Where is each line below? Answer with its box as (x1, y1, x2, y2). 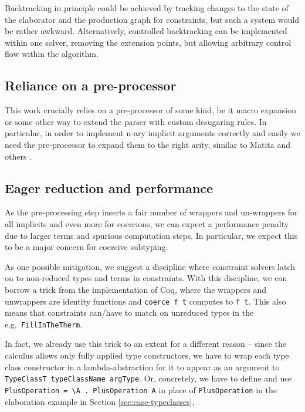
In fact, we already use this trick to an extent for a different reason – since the (5, 337, 286, 350)
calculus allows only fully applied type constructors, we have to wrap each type (5, 349, 289, 361)
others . (5, 150, 32, 162)
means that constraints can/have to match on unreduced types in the (5, 306, 254, 319)
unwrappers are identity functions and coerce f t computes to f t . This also (5, 295, 286, 307)
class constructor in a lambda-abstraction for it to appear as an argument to (5, 360, 280, 373)
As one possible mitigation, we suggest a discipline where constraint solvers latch (5, 260, 296, 272)
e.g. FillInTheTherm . (5, 318, 83, 330)
